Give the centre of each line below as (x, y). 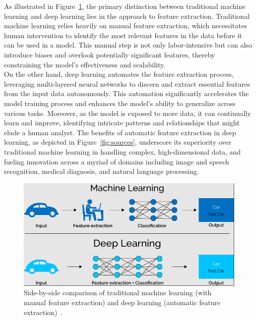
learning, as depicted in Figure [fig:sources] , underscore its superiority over (118, 142)
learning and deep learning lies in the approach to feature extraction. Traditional (127, 16)
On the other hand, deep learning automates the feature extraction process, (119, 74)
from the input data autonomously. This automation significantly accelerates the (127, 93)
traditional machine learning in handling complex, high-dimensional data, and (123, 151)
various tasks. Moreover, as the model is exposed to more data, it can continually (128, 113)
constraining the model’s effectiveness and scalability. (85, 64)
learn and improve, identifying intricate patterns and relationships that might (122, 123)
